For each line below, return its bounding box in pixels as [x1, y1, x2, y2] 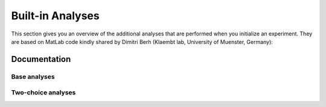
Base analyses [11, 72, 55, 81]
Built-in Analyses [11, 9, 100, 22]
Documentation [11, 54, 71, 64]
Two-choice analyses [11, 88, 76, 97]
